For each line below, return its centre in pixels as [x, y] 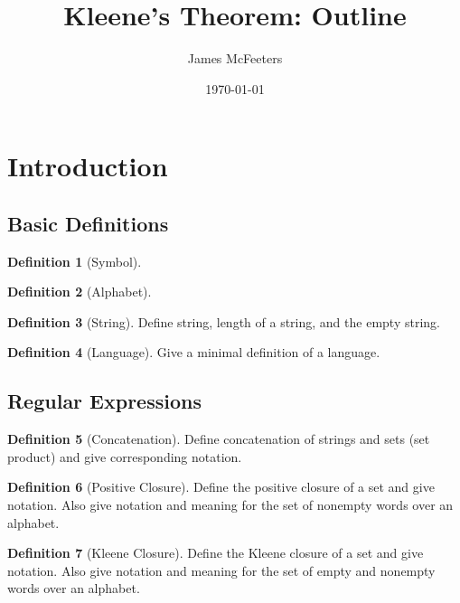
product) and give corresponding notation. [125, 456]
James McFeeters [235, 58]
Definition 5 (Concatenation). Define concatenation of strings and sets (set [219, 439]
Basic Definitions [88, 223]
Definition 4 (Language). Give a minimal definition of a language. [194, 352]
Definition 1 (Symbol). [75, 261]
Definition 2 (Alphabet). [80, 292]
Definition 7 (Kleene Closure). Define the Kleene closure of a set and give [216, 553]
